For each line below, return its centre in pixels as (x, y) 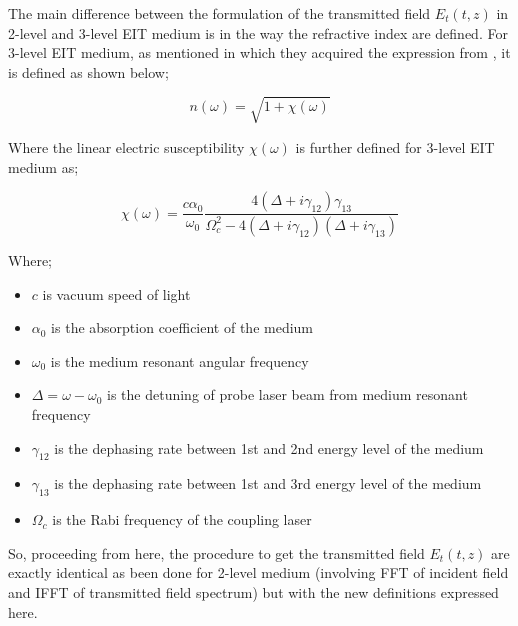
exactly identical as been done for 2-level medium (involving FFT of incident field (258, 572)
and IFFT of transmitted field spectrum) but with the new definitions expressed (253, 591)
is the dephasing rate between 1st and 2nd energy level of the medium (269, 447)
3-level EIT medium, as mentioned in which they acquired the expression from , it (259, 52)
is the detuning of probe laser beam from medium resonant (287, 394)
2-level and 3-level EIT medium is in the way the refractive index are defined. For (258, 32)
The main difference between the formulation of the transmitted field (219, 13)
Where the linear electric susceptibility (126, 146)
